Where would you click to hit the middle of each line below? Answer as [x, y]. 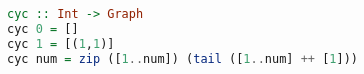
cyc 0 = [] [43, 28]
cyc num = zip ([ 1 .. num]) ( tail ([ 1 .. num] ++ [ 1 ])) [182, 58]
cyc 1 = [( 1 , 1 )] [61, 43]
